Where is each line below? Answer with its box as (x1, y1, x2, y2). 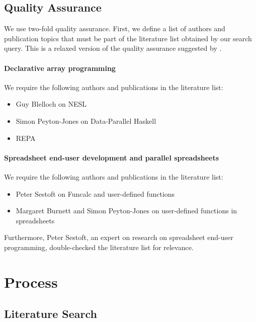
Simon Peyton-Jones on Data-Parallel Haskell (16, 115, 156, 126)
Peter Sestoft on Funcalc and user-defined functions (16, 188, 175, 199)
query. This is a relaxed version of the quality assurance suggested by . (4, 43, 222, 53)
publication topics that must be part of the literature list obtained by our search (4, 33, 252, 43)
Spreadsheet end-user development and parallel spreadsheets (4, 152, 219, 163)
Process (4, 271, 58, 292)
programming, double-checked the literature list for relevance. (4, 242, 194, 252)
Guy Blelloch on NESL (16, 99, 87, 109)
